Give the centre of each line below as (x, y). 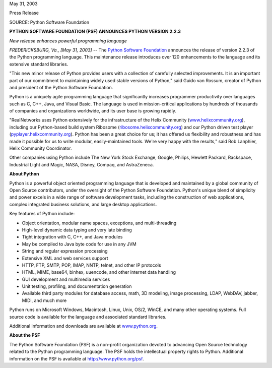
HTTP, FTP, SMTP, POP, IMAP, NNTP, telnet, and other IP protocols (91, 265)
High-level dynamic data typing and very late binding (77, 230)
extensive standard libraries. (39, 64)
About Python (24, 174)
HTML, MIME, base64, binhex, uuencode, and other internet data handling (99, 272)
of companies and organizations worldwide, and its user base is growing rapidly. (93, 111)
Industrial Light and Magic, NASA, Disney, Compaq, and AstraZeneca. (82, 164)
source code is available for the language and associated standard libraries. (88, 317)
